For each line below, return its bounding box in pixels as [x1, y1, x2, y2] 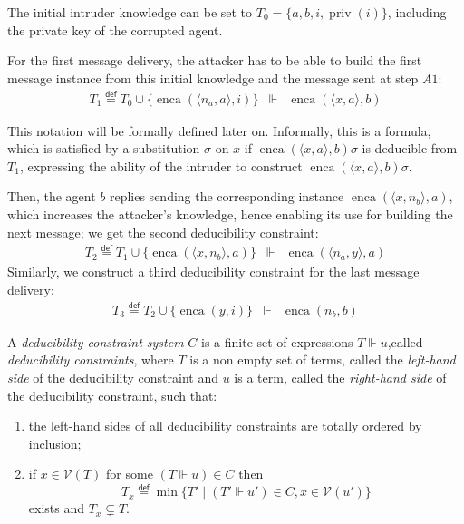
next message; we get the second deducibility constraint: [7, 222, 319, 241]
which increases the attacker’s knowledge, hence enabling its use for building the [7, 205, 453, 223]
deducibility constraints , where [7, 350, 174, 369]
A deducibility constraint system [7, 332, 184, 351]
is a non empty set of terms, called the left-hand [189, 350, 456, 369]
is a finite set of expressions [200, 332, 353, 351]
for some [106, 464, 153, 483]
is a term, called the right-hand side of [234, 368, 447, 387]
